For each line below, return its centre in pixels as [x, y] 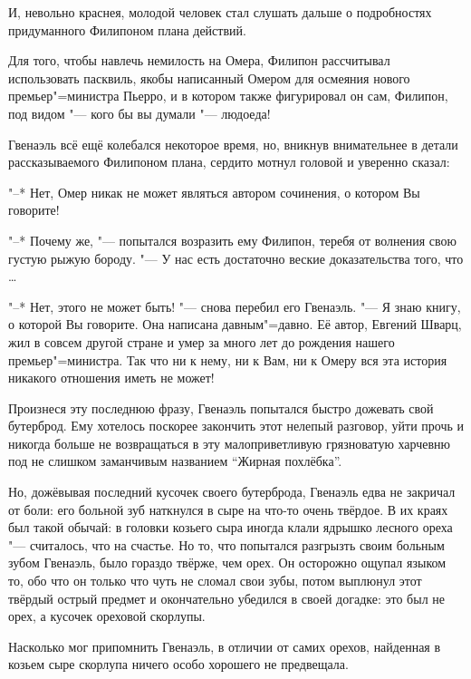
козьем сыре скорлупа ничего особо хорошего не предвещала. [178, 664]
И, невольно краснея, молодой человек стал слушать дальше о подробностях [220, 12]
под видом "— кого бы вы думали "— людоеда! [139, 113]
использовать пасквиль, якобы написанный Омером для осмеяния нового [209, 78]
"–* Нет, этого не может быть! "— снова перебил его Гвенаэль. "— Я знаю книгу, [235, 306]
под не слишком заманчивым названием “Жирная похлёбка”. [175, 461]
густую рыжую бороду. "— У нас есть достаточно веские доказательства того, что [236, 258]
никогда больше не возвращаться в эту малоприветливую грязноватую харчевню [229, 443]
